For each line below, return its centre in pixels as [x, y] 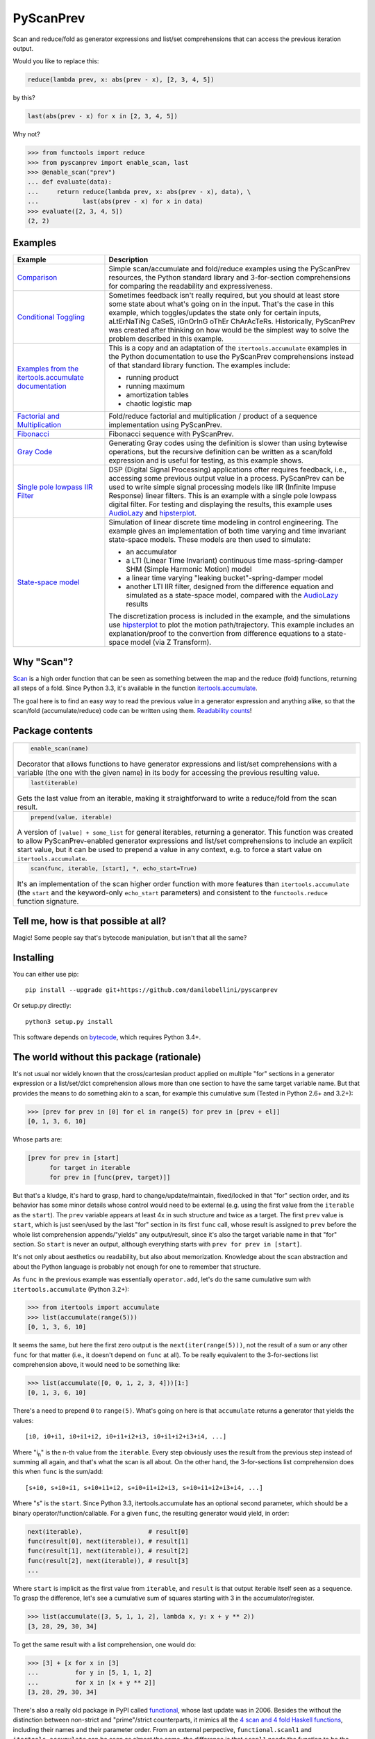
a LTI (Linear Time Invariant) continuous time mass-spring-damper [235, 561]
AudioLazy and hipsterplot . [153, 513]
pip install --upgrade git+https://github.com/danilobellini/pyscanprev [151, 990]
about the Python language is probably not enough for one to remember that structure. [137, 1267]
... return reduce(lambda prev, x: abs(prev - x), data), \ [139, 192]
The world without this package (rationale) [107, 1057]
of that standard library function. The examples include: [200, 365]
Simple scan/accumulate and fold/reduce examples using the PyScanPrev [230, 269]
